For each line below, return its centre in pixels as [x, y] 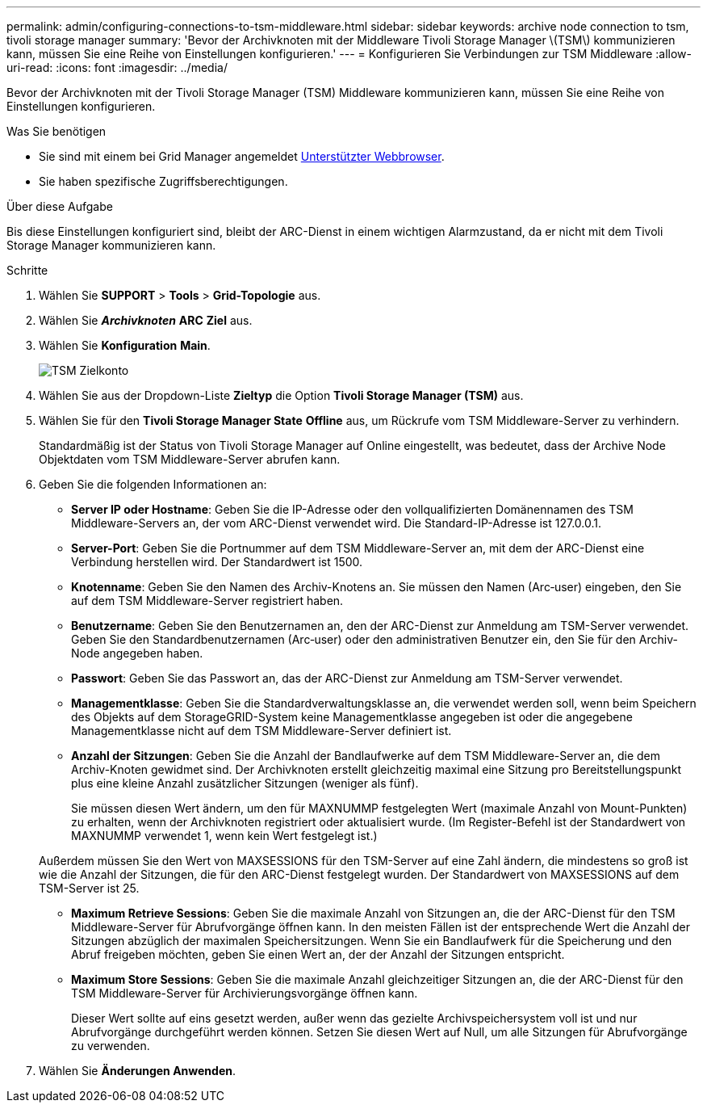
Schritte [27, 270]
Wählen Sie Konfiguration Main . [125, 345]
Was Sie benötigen [56, 131]
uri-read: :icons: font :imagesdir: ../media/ [117, 67]
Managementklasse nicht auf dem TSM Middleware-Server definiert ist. [261, 731]
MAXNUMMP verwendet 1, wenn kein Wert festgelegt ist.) [224, 836]
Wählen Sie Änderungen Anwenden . [138, 1071]
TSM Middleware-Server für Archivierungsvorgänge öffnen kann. [245, 993]
